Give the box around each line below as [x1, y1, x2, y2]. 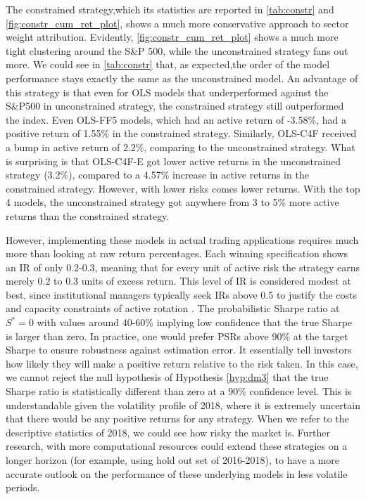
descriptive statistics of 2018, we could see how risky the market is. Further [6, 425, 330, 439]
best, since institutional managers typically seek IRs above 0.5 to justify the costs [6, 287, 358, 302]
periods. [6, 480, 40, 495]
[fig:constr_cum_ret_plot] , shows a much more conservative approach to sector [6, 15, 349, 30]
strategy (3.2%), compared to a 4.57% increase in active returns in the [6, 167, 309, 182]
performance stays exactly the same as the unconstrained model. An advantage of [6, 70, 358, 85]
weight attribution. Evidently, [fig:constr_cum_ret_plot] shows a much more [6, 30, 339, 44]
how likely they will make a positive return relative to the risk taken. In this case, [6, 356, 358, 370]
